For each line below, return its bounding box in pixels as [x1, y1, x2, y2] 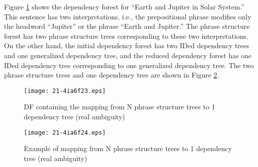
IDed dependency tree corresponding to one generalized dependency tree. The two [4, 60, 254, 70]
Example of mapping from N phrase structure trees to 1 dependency [24, 143, 232, 154]
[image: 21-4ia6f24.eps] [24, 129, 106, 136]
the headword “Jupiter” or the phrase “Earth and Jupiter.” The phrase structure [4, 21, 250, 31]
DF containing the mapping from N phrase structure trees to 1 [24, 101, 215, 112]
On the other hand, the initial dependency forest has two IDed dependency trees [4, 40, 250, 51]
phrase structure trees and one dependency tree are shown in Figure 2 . [4, 70, 219, 80]
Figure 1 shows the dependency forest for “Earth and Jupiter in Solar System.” [4, 1, 245, 11]
